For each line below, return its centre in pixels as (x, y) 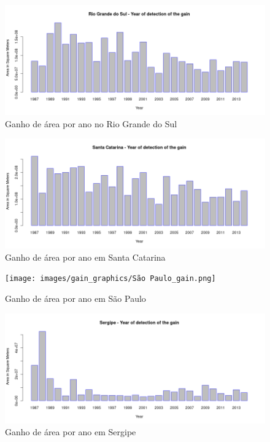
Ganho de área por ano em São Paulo (75, 298)
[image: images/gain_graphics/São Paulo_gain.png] (110, 279)
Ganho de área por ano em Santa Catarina (85, 257)
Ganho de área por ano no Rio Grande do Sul (91, 123)
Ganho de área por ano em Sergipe (71, 432)
